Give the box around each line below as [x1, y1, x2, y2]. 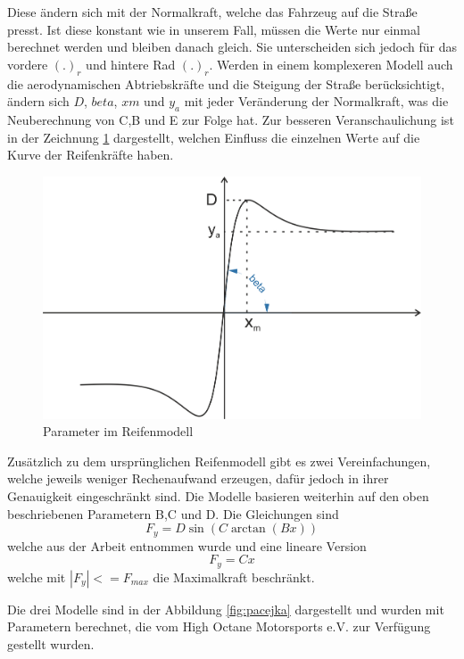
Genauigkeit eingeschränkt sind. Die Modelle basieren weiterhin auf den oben [7, 487, 429, 505]
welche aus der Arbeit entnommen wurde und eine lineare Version [7, 536, 367, 555]
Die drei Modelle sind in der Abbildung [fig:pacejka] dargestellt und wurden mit [7, 599, 444, 618]
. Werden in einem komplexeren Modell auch [209, 54, 453, 73]
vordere [7, 54, 48, 73]
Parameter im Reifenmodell [43, 422, 194, 441]
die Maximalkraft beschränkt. [153, 567, 315, 586]
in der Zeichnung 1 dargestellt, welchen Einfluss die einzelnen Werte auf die [7, 128, 420, 146]
